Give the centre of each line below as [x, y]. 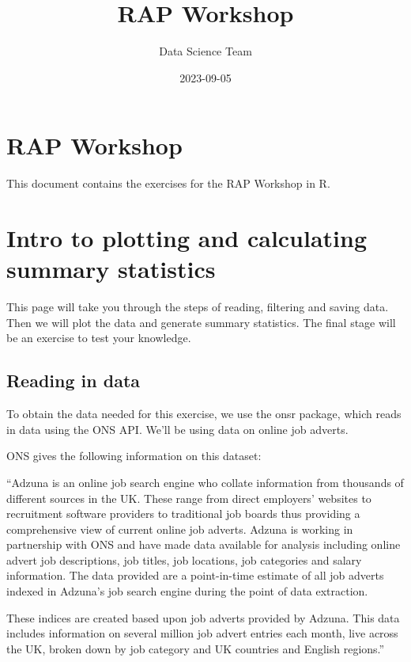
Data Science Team [205, 51]
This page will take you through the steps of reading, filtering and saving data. [198, 307]
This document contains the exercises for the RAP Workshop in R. [168, 183]
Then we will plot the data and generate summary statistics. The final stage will [201, 322]
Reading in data [74, 380]
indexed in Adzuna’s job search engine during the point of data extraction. [187, 591]
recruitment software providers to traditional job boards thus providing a [183, 514]
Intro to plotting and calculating [187, 238]
